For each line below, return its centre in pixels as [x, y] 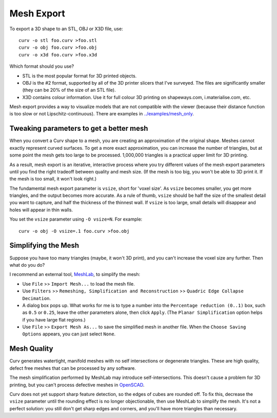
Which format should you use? [42, 66]
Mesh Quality [31, 349]
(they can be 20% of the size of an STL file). [69, 90]
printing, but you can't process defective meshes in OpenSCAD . [77, 385]
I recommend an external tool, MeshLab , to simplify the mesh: [75, 274]
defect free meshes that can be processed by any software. [73, 368]
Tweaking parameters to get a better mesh [79, 128]
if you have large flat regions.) [54, 320]
